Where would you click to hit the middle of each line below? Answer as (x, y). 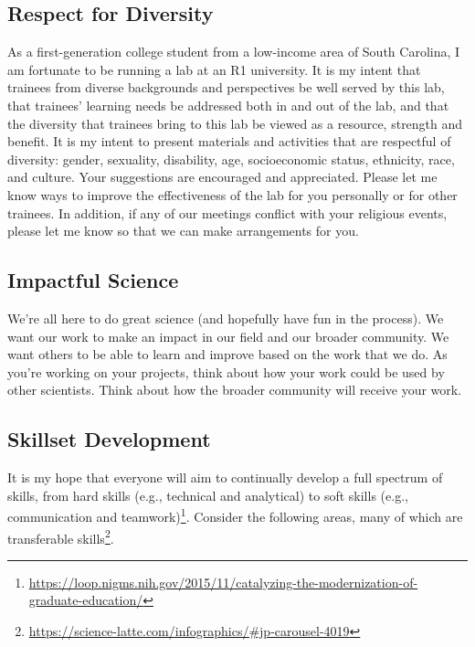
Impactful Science (93, 280)
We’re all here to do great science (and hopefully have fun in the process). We (226, 318)
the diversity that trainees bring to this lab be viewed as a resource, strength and (235, 123)
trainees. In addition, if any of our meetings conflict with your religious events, (227, 212)
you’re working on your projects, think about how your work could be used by (226, 371)
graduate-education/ (86, 600)
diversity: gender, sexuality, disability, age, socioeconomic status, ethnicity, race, (231, 159)
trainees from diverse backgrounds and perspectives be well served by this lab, (226, 87)
